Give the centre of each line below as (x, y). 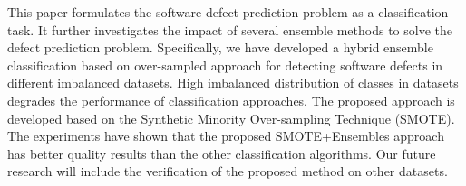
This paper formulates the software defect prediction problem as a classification (228, 12)
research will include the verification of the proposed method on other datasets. (228, 171)
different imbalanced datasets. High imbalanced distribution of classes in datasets (233, 83)
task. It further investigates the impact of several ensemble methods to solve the (230, 29)
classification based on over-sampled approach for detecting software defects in (225, 65)
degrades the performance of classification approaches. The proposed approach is (231, 100)
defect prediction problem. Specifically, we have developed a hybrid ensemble (220, 47)
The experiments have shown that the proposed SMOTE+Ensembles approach (226, 136)
